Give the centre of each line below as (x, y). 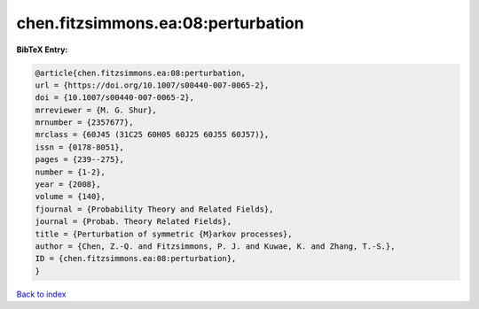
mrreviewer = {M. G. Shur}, (96, 110)
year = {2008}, (68, 185)
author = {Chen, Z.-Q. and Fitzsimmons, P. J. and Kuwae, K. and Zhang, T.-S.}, (215, 247)
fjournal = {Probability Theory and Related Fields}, (154, 209)
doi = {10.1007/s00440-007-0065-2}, (115, 98)
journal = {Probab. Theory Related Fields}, (133, 222)
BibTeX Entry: (42, 50)
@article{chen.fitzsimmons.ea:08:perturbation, (140, 73)
